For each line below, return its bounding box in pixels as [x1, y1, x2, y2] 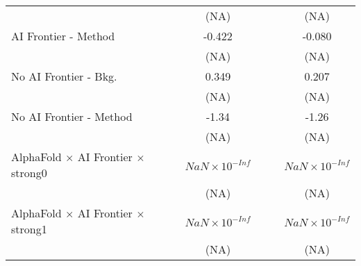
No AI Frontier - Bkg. [11, 68, 117, 84]
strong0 [11, 165, 47, 181]
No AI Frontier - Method [11, 108, 133, 124]
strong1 [11, 221, 47, 237]
